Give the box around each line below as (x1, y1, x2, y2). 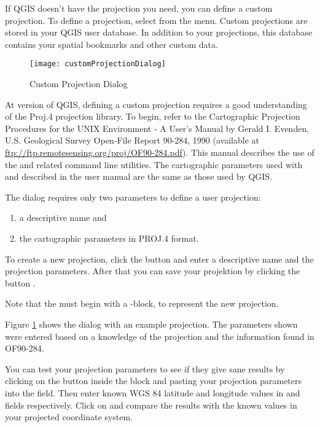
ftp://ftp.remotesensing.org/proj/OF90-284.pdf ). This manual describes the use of (5, 146, 314, 158)
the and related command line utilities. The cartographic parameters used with (5, 158, 303, 171)
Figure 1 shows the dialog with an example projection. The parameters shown (5, 317, 298, 330)
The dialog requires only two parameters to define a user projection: (5, 190, 261, 203)
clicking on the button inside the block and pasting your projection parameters (5, 374, 302, 387)
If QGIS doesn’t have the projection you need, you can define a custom (5, 2, 273, 14)
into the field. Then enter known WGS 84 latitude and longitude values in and (5, 386, 300, 399)
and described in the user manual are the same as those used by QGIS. (5, 170, 273, 183)
